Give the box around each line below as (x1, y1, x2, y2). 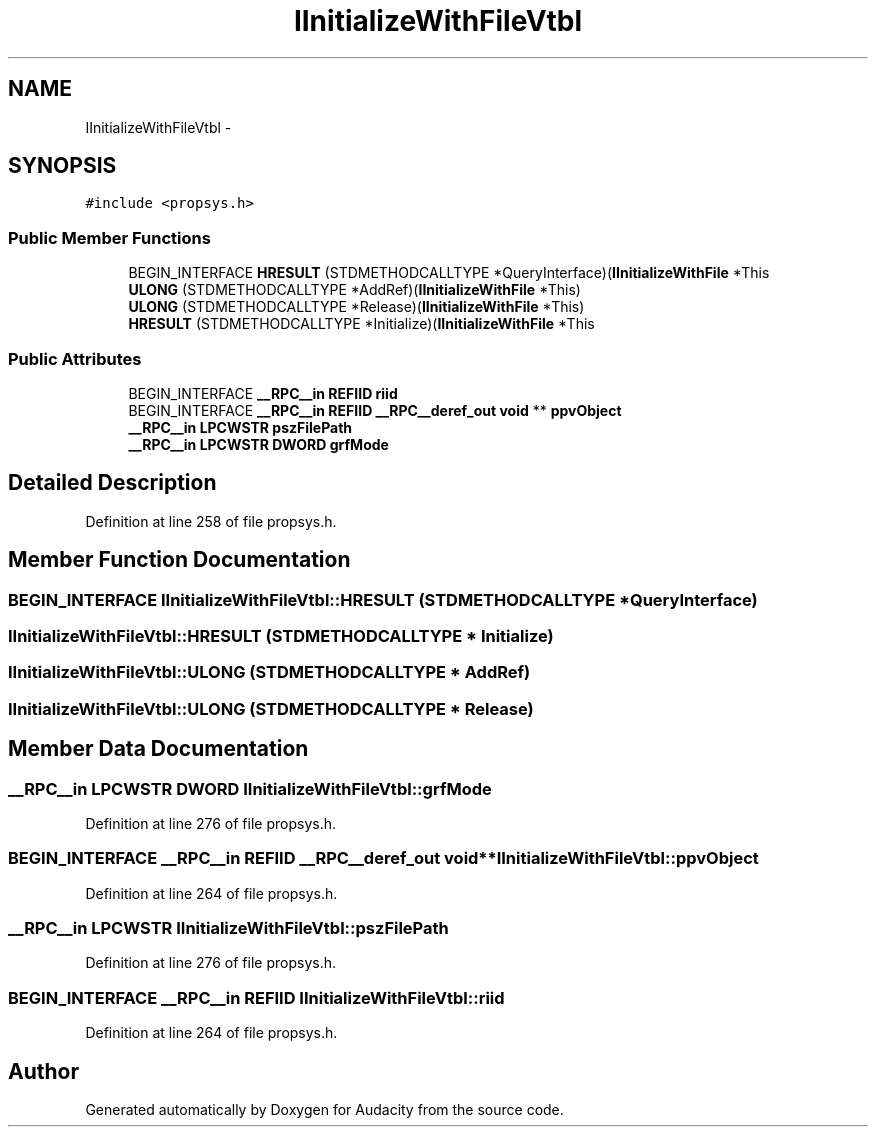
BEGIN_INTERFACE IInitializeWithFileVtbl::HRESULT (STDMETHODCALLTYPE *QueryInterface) (8, 589, 758, 610)
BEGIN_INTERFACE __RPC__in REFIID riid (128, 384, 398, 402)
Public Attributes (8, 348, 142, 369)
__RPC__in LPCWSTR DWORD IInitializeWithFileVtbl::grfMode (8, 778, 492, 799)
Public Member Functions (8, 227, 211, 248)
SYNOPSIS (8, 153, 117, 179)
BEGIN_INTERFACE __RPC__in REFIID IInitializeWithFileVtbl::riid (8, 987, 505, 1008)
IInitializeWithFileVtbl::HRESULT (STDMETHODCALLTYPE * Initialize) (8, 626, 554, 646)
